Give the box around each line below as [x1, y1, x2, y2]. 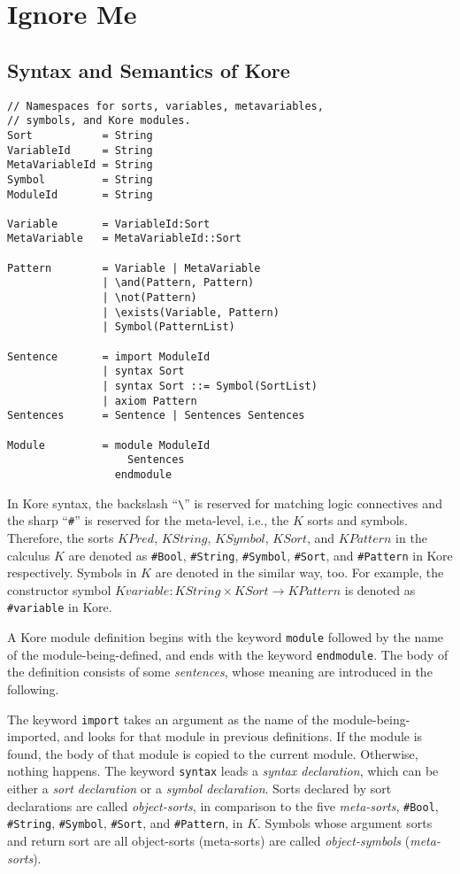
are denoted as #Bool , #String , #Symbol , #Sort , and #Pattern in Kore [68, 545, 453, 564]
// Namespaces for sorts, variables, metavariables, [7, 99, 324, 112]
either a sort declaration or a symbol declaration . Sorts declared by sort [7, 779, 392, 798]
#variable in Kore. [7, 598, 112, 616]
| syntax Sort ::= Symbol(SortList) [102, 380, 318, 393]
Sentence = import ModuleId [7, 350, 211, 363]
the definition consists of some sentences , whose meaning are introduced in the [7, 662, 433, 681]
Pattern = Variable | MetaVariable [7, 261, 261, 275]
